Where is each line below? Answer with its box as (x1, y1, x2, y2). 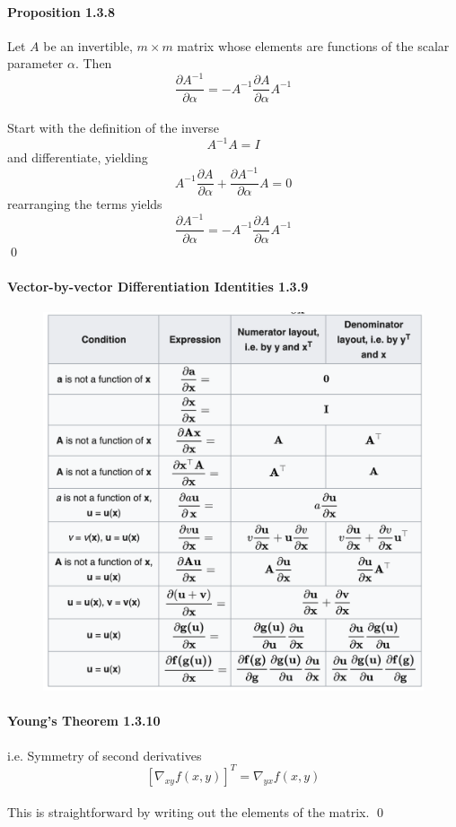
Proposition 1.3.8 (7, 2, 116, 21)
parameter (7, 54, 64, 73)
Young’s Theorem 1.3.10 (7, 711, 161, 730)
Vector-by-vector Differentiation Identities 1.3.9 (7, 276, 309, 295)
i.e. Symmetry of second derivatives (7, 745, 202, 764)
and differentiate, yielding (7, 148, 148, 167)
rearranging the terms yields (7, 195, 162, 213)
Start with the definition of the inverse (7, 118, 219, 137)
